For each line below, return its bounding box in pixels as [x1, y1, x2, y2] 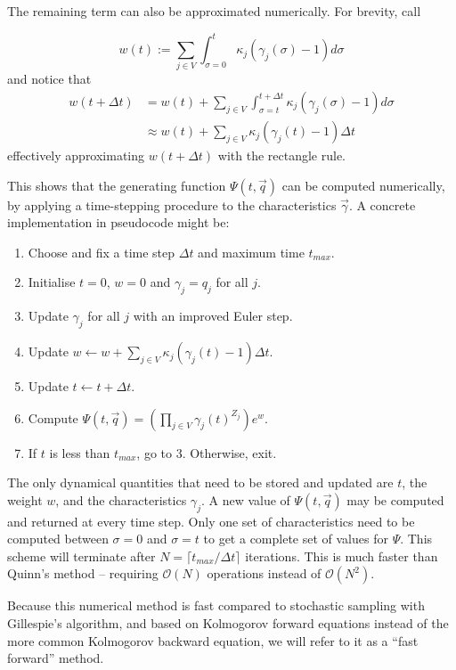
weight [7, 490, 43, 509]
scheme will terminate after [7, 546, 156, 565]
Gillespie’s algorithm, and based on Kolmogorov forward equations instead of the [7, 614, 449, 632]
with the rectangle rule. [217, 146, 346, 165]
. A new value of [200, 490, 290, 509]
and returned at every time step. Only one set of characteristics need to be [7, 511, 415, 530]
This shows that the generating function [7, 176, 226, 194]
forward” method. [7, 649, 104, 667]
